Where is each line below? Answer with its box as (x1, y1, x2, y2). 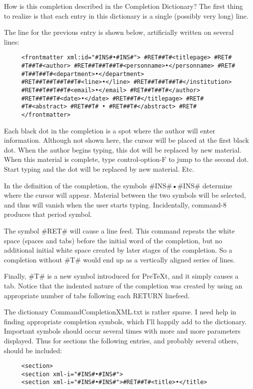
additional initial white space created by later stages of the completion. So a (4, 245, 232, 255)
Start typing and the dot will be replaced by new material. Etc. (4, 164, 194, 174)
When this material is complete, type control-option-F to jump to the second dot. (4, 154, 249, 164)
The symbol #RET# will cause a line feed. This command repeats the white (4, 225, 235, 235)
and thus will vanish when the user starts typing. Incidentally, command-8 (4, 199, 227, 209)
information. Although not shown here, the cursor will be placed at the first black (4, 135, 249, 145)
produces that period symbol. (4, 209, 92, 219)
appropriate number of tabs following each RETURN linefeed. (4, 290, 190, 300)
